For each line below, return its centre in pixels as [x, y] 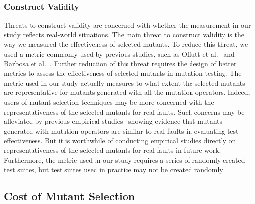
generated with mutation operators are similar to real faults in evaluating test [121, 131]
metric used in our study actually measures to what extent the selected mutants [125, 82]
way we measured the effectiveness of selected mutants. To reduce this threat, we [126, 44]
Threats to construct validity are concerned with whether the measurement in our [127, 25]
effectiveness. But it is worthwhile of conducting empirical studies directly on [120, 140]
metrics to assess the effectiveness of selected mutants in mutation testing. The [123, 73]
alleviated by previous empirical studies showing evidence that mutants [113, 121]
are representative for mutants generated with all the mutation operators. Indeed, [127, 92]
